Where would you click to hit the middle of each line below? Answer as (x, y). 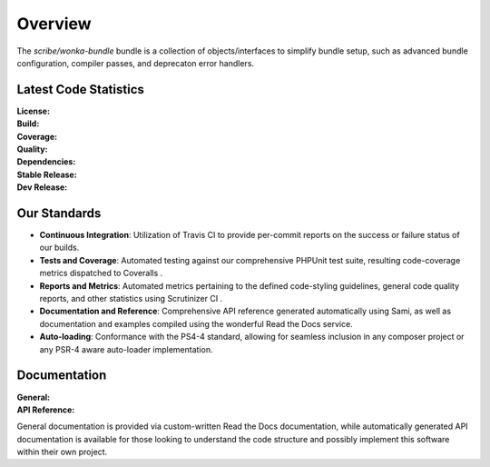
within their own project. (62, 452)
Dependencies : (46, 162)
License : (33, 111)
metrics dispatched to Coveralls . (101, 273)
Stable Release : (47, 174)
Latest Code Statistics (80, 89)
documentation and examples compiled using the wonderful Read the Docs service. (196, 323)
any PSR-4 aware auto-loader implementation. (126, 349)
